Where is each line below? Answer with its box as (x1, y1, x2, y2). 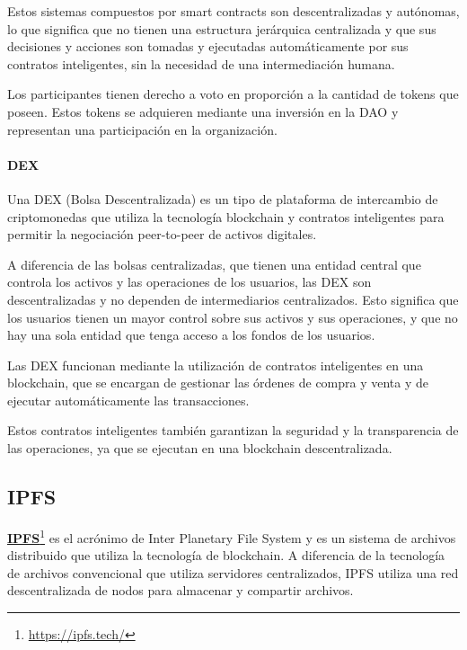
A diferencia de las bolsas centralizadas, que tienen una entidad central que (7, 254, 421, 273)
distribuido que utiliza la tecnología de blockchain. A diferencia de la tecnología (7, 546, 445, 565)
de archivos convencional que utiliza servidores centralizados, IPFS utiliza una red (7, 563, 459, 582)
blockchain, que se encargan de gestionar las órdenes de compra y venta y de (7, 373, 429, 392)
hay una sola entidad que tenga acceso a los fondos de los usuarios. (7, 325, 375, 344)
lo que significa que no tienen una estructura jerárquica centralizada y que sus (7, 19, 436, 38)
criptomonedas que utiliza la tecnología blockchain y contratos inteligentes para (7, 207, 445, 226)
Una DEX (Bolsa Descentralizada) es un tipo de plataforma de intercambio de (7, 189, 438, 208)
